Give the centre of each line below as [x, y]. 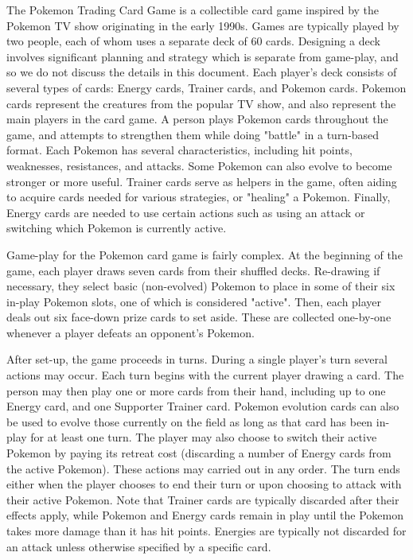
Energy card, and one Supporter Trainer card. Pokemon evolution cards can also [203, 406]
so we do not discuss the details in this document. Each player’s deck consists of [202, 72]
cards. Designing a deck [323, 41]
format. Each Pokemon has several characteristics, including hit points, [179, 150]
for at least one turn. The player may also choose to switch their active [204, 437]
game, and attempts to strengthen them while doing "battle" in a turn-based [193, 134]
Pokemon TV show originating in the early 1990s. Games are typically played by [203, 25]
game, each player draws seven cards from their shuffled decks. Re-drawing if [193, 270]
